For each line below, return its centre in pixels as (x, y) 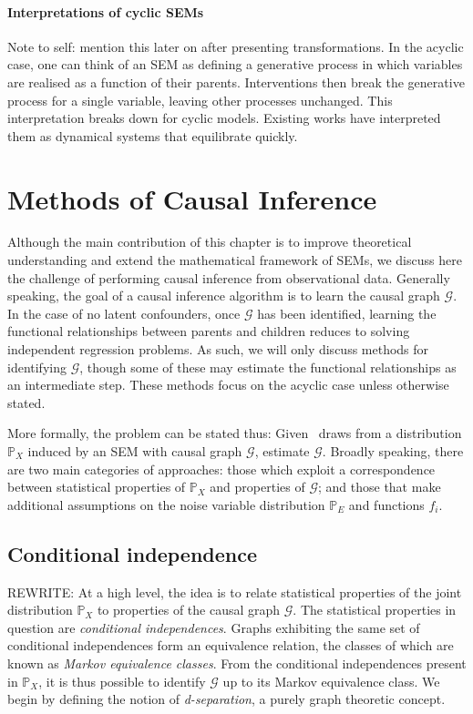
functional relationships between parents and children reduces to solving (209, 331)
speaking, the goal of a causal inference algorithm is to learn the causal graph (224, 296)
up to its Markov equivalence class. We (331, 681)
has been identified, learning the (347, 313)
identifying (37, 367)
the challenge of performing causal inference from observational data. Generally (229, 277)
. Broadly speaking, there (393, 451)
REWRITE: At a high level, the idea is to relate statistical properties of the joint (235, 592)
